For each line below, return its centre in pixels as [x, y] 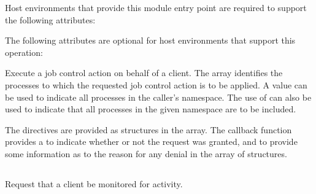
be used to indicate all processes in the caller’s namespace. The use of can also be [158, 97]
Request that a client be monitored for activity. [94, 183]
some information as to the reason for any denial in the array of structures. [146, 153]
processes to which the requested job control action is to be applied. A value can [156, 84]
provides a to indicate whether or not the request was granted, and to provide [151, 142]
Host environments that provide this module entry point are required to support [156, 7]
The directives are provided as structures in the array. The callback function [148, 129]
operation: [24, 52]
